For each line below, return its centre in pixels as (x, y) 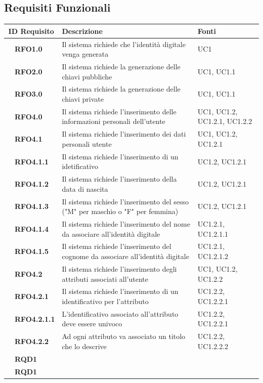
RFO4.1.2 (32, 183)
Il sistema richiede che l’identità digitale (124, 44)
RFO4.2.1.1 (35, 318)
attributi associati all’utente (105, 279)
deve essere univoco (92, 324)
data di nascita (85, 188)
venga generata (85, 54)
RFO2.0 (29, 71)
